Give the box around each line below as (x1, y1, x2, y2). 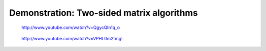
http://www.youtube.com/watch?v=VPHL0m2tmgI (21, 35, 123, 41)
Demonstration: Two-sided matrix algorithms (9, 7, 198, 18)
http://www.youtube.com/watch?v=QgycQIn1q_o (21, 25, 120, 30)
